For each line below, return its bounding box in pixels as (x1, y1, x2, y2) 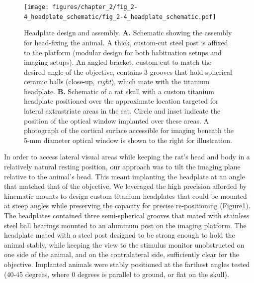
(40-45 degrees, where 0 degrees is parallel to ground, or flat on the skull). (4, 269, 229, 279)
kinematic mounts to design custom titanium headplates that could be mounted (4, 190, 247, 201)
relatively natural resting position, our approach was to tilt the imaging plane (4, 161, 241, 172)
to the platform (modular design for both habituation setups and (24, 47, 222, 57)
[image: (24, 3, 49, 10)
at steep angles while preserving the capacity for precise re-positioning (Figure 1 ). (4, 200, 251, 211)
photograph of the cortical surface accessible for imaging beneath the (24, 125, 234, 136)
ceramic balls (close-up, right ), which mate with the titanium (24, 76, 210, 87)
